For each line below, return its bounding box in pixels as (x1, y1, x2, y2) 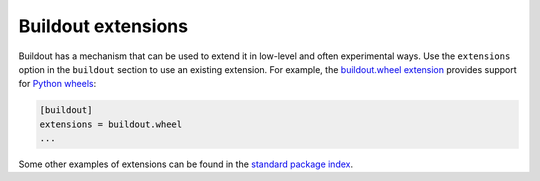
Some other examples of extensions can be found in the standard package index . (18, 158, 354, 170)
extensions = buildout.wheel (39, 118, 183, 130)
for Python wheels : (18, 78, 97, 90)
